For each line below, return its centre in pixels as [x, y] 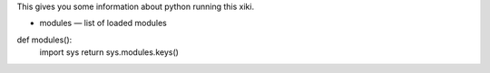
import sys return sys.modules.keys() [109, 52]
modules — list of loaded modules [103, 23]
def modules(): [44, 40]
